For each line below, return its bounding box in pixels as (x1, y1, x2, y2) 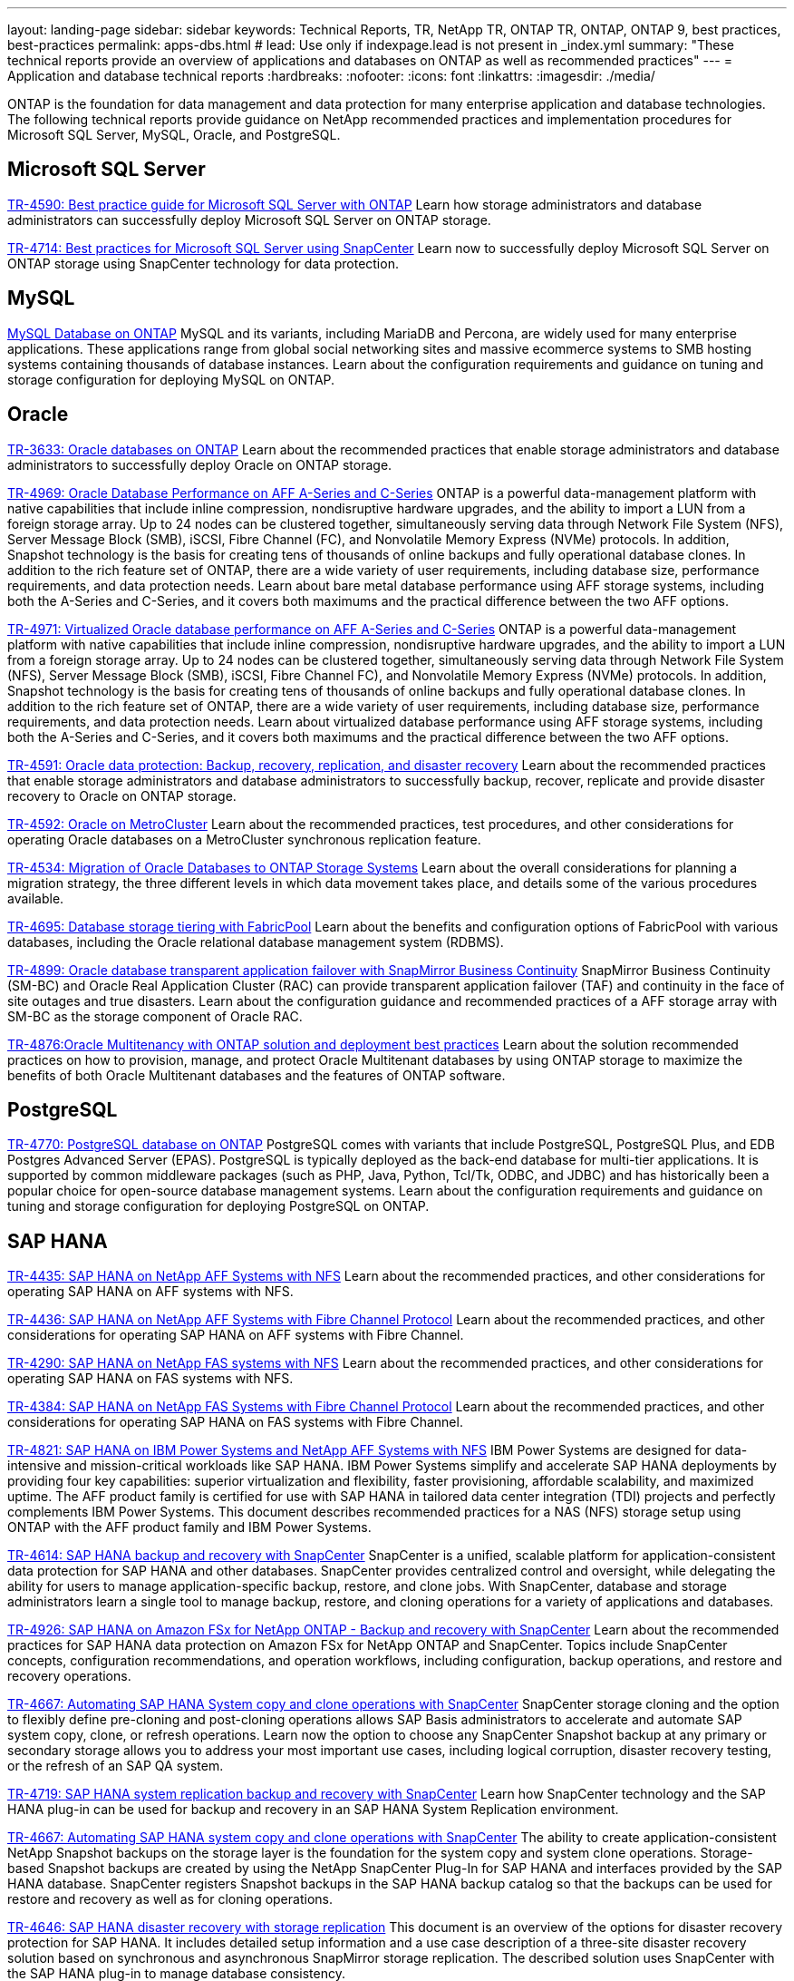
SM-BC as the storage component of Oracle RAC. (7, 1008, 303, 1024)
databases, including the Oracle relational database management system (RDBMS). (7, 933, 504, 950)
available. (7, 890, 64, 906)
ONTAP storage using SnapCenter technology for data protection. (7, 255, 399, 271)
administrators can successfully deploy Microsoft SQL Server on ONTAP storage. (7, 211, 491, 228)
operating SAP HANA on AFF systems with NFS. (7, 1283, 294, 1300)
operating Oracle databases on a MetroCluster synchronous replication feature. (7, 831, 481, 847)
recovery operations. (7, 1668, 131, 1684)
